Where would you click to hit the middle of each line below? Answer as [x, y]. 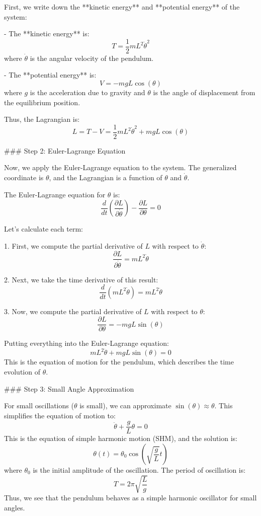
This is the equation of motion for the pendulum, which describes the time [119, 362]
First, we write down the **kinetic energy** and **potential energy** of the [122, 7]
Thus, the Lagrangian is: [42, 119]
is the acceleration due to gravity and [88, 92]
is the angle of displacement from [204, 92]
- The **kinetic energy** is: [47, 33]
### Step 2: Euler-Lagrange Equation [65, 150]
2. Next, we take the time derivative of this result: [81, 279]
